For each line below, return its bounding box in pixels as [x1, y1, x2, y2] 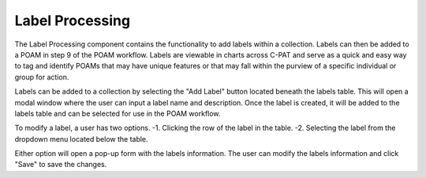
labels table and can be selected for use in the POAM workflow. [14, 109, 221, 118]
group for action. [14, 72, 69, 82]
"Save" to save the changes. [14, 160, 107, 169]
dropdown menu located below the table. [14, 134, 149, 143]
